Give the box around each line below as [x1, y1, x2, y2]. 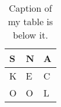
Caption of [9, 1, 52, 15]
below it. [13, 28, 48, 42]
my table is [8, 15, 53, 28]
